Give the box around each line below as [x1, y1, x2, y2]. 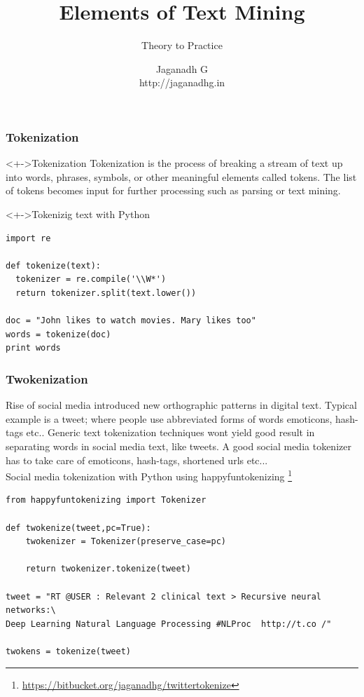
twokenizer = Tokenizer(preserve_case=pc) [25, 536, 226, 547]
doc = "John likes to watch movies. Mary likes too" [6, 316, 256, 326]
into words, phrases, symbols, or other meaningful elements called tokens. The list [6, 169, 357, 184]
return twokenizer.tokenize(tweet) [25, 564, 191, 574]
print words [6, 343, 61, 353]
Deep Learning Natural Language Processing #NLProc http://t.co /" [6, 618, 332, 629]
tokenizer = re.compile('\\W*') [15, 274, 167, 285]
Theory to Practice [141, 38, 223, 53]
